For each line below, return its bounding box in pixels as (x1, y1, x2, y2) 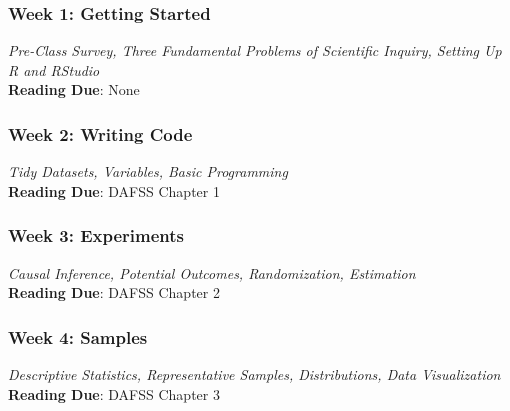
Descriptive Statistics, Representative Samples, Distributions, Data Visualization (8, 364, 501, 385)
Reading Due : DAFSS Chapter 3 (8, 383, 220, 404)
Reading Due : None (8, 79, 140, 100)
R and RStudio (8, 59, 100, 80)
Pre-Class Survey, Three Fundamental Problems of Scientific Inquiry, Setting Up (8, 40, 502, 61)
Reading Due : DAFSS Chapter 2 (8, 282, 220, 303)
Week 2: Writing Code (8, 121, 193, 146)
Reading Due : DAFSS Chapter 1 (8, 180, 220, 201)
